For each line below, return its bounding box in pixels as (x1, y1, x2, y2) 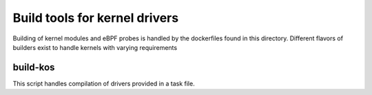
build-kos (12, 62, 55, 73)
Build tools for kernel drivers (12, 10, 179, 25)
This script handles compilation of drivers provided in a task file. (12, 79, 196, 87)
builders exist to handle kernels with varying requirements (12, 43, 178, 51)
